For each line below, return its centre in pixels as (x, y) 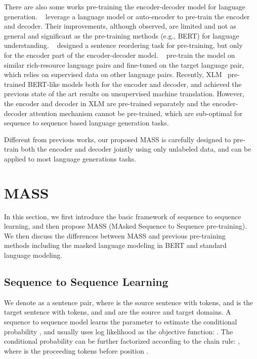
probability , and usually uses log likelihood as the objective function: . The (119, 331)
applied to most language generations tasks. (70, 158)
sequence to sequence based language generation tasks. (86, 123)
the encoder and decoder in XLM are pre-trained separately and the (107, 103)
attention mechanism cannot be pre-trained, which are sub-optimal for (136, 113)
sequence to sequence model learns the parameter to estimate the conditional (121, 321)
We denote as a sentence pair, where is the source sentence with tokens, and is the (128, 302)
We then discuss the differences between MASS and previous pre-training (115, 235)
